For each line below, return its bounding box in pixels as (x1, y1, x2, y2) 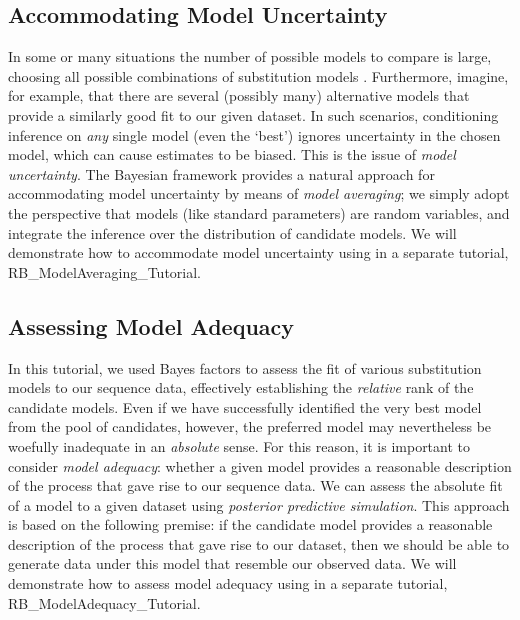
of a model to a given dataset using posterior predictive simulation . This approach (8, 494, 510, 515)
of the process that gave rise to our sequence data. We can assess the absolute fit (8, 475, 503, 496)
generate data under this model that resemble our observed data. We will (8, 553, 457, 574)
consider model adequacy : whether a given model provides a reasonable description (8, 455, 512, 476)
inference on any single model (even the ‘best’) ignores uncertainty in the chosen (8, 124, 501, 145)
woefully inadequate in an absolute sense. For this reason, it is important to (8, 435, 471, 456)
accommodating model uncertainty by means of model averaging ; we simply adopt (8, 183, 510, 204)
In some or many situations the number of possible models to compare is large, (8, 46, 492, 67)
